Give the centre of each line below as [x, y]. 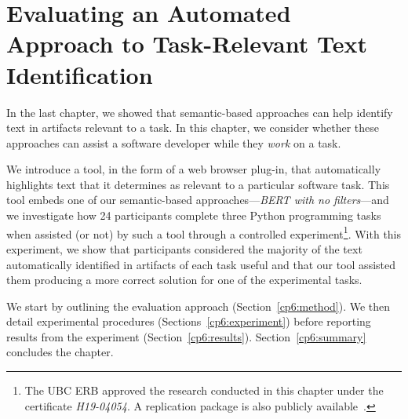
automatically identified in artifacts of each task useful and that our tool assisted [201, 264]
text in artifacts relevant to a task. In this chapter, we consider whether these [193, 128]
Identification [80, 74]
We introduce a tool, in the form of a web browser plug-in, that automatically [194, 169]
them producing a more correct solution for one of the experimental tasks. [184, 280]
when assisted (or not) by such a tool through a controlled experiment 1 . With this [204, 232]
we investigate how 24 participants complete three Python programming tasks [194, 215]
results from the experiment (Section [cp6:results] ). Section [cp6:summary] [186, 336]
